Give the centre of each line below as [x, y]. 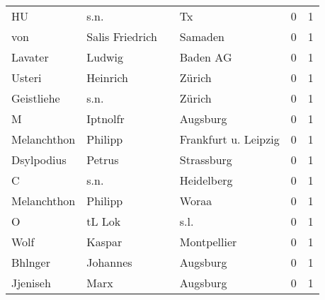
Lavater [30, 57]
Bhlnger [31, 262]
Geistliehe [36, 98]
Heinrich [107, 77]
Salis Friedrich [122, 36]
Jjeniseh [31, 283]
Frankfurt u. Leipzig [229, 139]
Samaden [202, 36]
